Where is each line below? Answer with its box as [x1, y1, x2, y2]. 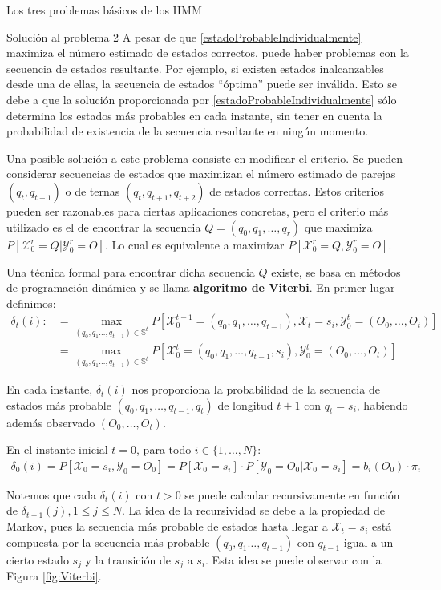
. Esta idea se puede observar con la [205, 551, 382, 568]
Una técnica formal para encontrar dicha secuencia [6, 263, 255, 280]
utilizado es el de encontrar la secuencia [6, 218, 201, 235]
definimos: [6, 294, 56, 311]
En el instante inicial [6, 441, 108, 458]
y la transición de [85, 551, 171, 568]
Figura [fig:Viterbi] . [6, 568, 102, 584]
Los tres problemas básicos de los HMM [6, 2, 202, 18]
